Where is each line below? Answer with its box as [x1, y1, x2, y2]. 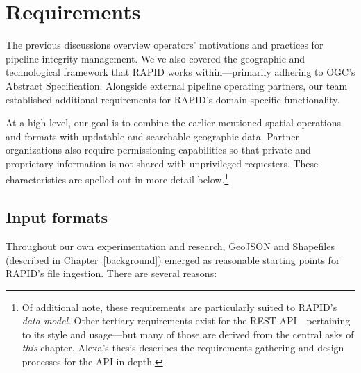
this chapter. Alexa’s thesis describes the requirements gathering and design [22, 340, 344, 355]
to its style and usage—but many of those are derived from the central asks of [22, 326, 354, 341]
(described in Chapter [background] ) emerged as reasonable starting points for [6, 252, 340, 267]
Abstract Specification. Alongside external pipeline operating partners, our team [6, 78, 348, 92]
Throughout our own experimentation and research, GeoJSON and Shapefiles [6, 238, 335, 253]
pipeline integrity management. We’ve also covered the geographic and [6, 51, 305, 65]
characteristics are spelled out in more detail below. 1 [6, 170, 229, 187]
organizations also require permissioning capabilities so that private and [6, 142, 311, 157]
